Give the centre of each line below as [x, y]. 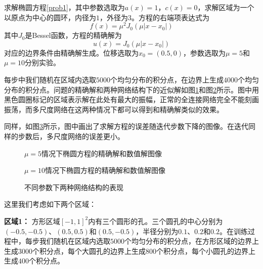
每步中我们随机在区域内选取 [50, 80]
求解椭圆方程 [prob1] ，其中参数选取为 [64, 7]
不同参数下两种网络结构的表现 [74, 187]
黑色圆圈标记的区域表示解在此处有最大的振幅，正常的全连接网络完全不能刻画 [131, 99]
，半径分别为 [157, 231]
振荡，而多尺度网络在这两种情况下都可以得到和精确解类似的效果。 [114, 109]
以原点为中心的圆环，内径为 [50, 17]
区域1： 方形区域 [32, 221]
